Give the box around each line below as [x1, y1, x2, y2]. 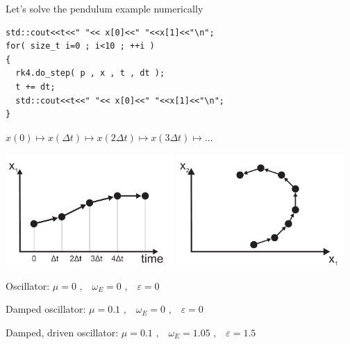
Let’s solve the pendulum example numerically [6, 1, 203, 15]
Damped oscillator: [6, 302, 86, 316]
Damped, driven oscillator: [6, 325, 119, 339]
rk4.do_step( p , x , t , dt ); [15, 68, 165, 79]
